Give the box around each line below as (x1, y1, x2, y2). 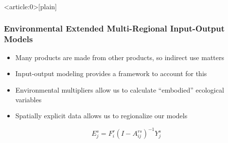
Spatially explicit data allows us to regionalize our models (15, 111, 188, 121)
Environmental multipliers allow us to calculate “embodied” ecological (15, 84, 224, 95)
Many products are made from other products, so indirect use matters (15, 52, 225, 62)
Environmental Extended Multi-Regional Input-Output (4, 22, 225, 34)
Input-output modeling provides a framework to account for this (15, 68, 207, 79)
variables (15, 94, 42, 104)
